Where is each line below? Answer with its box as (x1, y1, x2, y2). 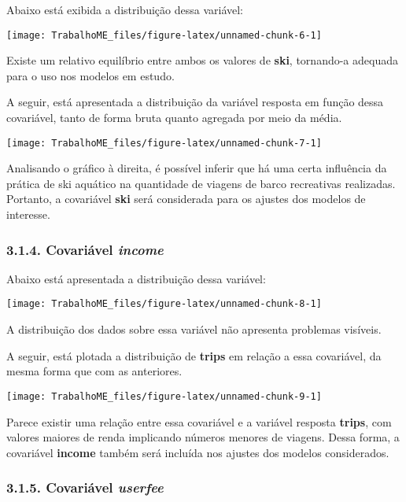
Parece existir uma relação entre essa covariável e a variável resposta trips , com (6, 413, 392, 430)
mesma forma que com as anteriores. (6, 363, 183, 379)
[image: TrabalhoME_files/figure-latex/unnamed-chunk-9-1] (6, 390, 322, 402)
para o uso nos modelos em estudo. (6, 67, 175, 83)
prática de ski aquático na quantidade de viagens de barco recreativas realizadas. (6, 175, 396, 191)
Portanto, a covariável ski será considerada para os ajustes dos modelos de (6, 190, 366, 207)
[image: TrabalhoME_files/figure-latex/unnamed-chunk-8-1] (6, 298, 322, 310)
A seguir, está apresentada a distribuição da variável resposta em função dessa (6, 94, 384, 110)
